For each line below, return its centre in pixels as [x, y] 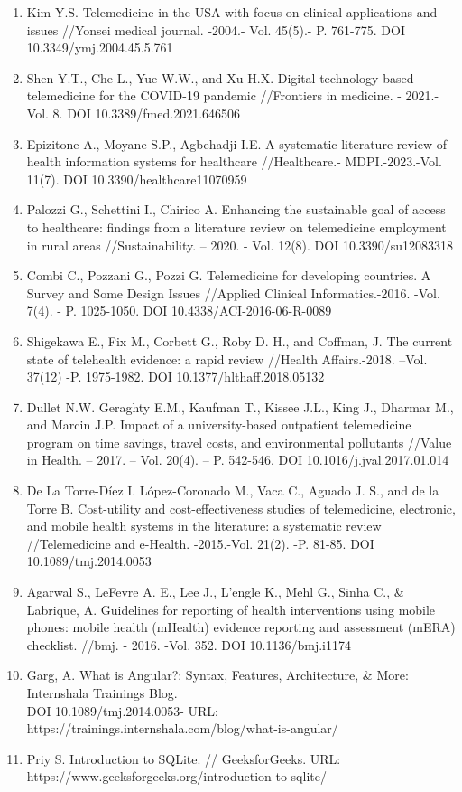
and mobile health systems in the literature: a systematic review [204, 526]
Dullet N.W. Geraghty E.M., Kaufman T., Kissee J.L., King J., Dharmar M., [240, 406]
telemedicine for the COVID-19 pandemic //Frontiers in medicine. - [214, 95]
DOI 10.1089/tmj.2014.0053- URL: [122, 710]
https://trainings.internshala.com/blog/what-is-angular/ [182, 728]
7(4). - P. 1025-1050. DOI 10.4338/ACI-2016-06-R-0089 [179, 311]
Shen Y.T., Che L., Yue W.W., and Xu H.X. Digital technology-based [220, 77]
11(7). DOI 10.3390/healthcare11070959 [137, 179]
